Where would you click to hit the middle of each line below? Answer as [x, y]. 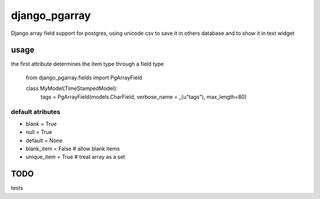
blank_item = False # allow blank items [73, 149]
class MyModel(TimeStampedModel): [72, 88]
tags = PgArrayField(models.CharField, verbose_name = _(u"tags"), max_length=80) [144, 97]
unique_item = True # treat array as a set [76, 157]
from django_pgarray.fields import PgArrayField [84, 78]
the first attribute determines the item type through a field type [87, 64]
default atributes [36, 112]
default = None [44, 140]
